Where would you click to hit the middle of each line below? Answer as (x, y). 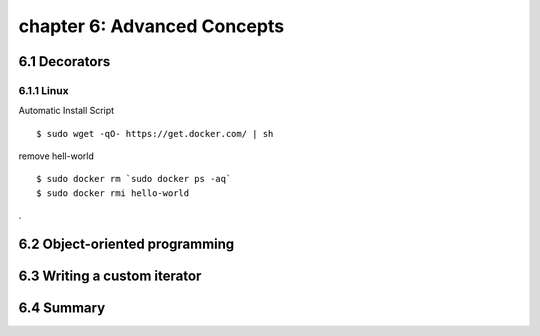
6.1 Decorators (64, 61)
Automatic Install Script (66, 111)
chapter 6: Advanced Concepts (151, 26)
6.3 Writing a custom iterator (110, 276)
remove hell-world (56, 156)
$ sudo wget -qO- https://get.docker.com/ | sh (155, 133)
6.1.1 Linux (43, 90)
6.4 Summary (62, 308)
